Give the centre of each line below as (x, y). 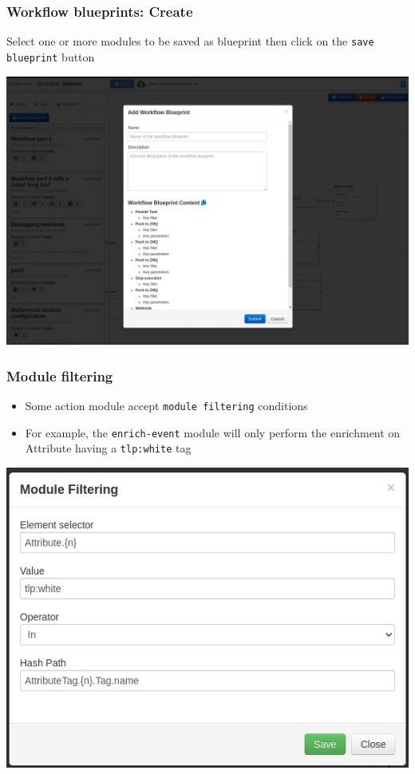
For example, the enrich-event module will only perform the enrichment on (213, 432)
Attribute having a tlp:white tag (108, 448)
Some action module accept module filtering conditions (166, 405)
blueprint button (51, 56)
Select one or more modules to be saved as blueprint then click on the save (190, 41)
